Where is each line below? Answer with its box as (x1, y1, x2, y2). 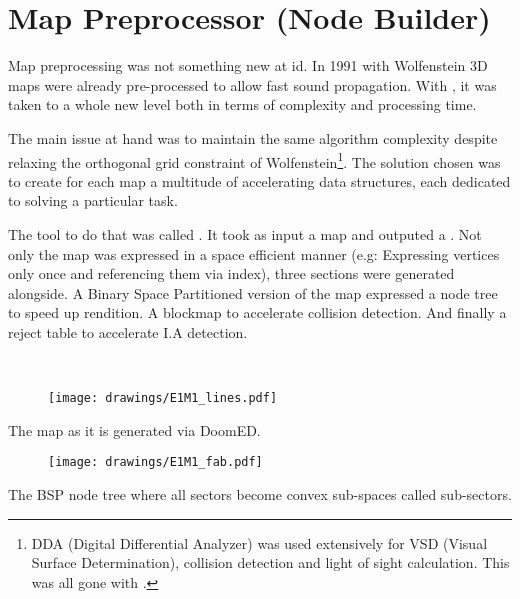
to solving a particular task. (8, 190, 178, 211)
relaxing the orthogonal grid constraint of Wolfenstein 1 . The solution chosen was (8, 148, 501, 172)
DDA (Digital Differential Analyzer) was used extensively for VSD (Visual (31, 532, 488, 553)
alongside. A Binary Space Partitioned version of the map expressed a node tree (8, 282, 498, 303)
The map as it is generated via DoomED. (8, 419, 261, 440)
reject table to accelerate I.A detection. (8, 321, 248, 342)
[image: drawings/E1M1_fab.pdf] (48, 455, 263, 470)
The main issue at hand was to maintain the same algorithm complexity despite (8, 127, 498, 148)
